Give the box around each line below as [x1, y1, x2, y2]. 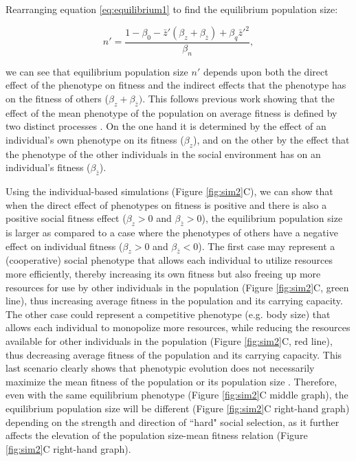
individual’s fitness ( [5, 160, 91, 175]
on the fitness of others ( [5, 91, 109, 105]
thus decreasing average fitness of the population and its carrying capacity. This [5, 347, 342, 361]
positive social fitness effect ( [5, 211, 126, 225]
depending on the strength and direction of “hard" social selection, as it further [5, 414, 340, 429]
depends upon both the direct [203, 64, 329, 78]
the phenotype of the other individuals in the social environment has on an [5, 146, 321, 161]
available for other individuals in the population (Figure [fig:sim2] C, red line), [5, 334, 333, 348]
